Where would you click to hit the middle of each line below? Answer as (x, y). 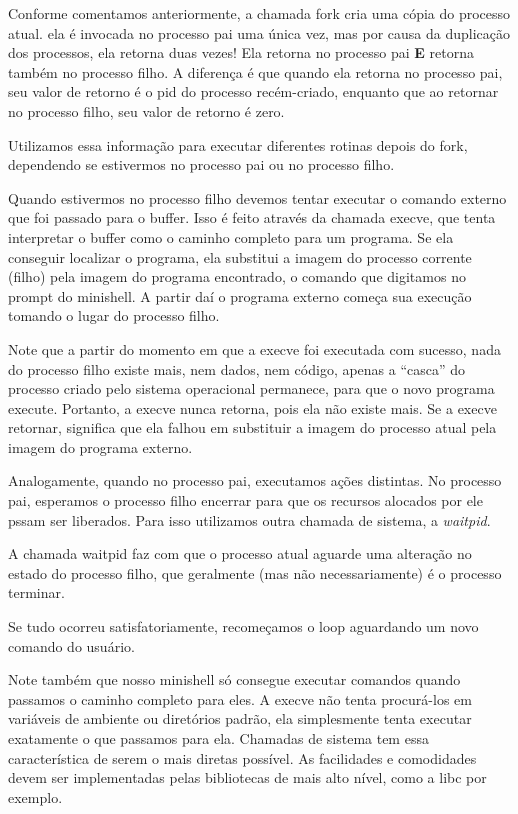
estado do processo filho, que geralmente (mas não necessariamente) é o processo (255, 572)
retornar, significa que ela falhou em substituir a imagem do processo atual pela (252, 427)
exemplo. (35, 796)
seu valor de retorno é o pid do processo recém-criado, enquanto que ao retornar (253, 91)
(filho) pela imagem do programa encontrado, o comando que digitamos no (237, 276)
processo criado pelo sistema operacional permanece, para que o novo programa (251, 388)
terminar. (36, 592)
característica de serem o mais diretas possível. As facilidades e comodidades (242, 757)
